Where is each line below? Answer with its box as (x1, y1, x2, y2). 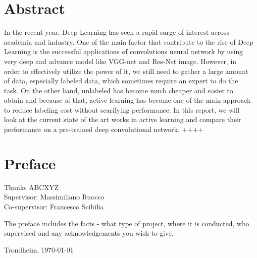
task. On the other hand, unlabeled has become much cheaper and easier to (4, 85, 233, 95)
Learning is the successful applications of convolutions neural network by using (4, 46, 243, 57)
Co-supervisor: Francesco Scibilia (4, 201, 104, 211)
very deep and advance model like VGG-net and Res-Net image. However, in (4, 56, 237, 66)
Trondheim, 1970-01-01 (4, 244, 74, 255)
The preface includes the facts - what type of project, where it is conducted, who (4, 218, 249, 228)
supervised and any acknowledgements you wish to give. (4, 228, 174, 238)
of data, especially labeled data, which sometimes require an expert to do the (4, 75, 238, 86)
